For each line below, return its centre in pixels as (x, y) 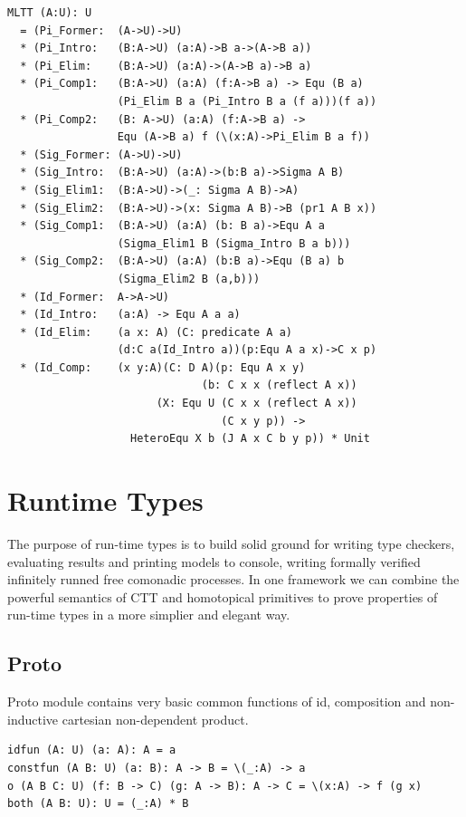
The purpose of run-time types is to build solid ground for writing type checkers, (231, 543)
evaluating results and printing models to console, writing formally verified (214, 561)
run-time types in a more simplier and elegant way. (149, 615)
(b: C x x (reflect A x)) (279, 385)
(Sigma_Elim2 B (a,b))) (189, 279)
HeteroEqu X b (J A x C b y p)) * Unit (250, 439)
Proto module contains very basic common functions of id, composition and (217, 702)
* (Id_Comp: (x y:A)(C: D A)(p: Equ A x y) (163, 367)
